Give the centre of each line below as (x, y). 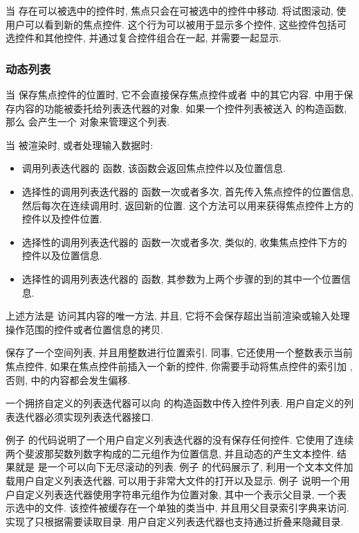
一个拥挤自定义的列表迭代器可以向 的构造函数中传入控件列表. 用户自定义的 (175, 403)
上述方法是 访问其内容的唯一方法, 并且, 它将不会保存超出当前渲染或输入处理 (178, 316)
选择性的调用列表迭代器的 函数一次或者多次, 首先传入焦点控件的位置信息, (187, 191)
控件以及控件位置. (62, 219)
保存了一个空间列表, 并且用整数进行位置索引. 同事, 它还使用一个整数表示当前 (179, 352)
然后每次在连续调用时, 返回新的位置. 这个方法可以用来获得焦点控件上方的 (187, 205)
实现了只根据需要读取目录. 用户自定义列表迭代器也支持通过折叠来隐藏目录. (175, 521)
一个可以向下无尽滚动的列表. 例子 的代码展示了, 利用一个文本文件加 (200, 467)
